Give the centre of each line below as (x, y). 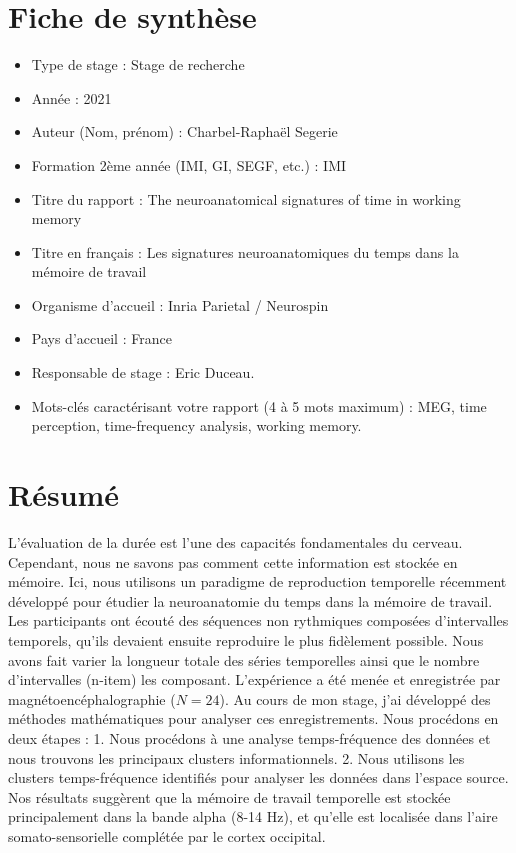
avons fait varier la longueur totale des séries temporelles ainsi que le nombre (244, 659)
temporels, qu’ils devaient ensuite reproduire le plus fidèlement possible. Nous (246, 639)
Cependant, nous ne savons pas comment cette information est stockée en (233, 561)
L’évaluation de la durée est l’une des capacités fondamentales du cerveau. (235, 541)
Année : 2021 (71, 97)
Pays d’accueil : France (101, 338)
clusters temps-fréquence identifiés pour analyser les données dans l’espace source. (258, 777)
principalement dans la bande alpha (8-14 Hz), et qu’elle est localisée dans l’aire (253, 816)
